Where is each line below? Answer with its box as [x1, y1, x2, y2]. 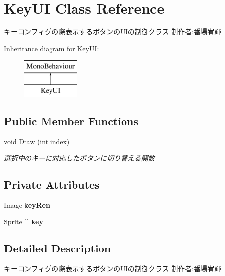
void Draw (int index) [4, 136, 70, 146]
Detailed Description [4, 240, 111, 255]
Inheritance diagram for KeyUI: [4, 43, 99, 53]
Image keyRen [4, 200, 50, 210]
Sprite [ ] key [4, 216, 43, 226]
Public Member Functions [4, 113, 138, 128]
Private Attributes [4, 177, 100, 192]
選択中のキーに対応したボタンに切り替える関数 [4, 153, 155, 163]
